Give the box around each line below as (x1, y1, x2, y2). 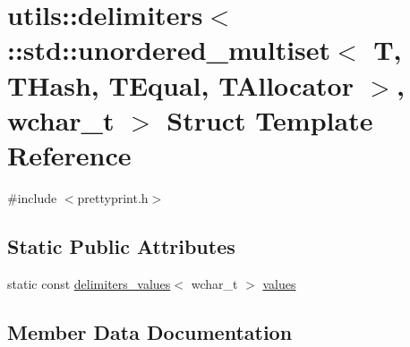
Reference (7, 136, 132, 173)
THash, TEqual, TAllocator (7, 66, 354, 103)
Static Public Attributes (7, 232, 235, 259)
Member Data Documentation (7, 317, 293, 345)
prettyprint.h (77, 188, 149, 207)
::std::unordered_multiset (7, 31, 331, 68)
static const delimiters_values (7, 274, 171, 292)
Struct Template (167, 101, 373, 138)
